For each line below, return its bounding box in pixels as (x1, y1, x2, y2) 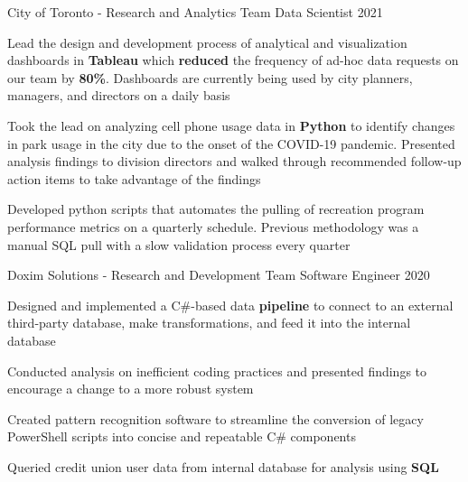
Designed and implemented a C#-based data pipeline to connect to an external (7, 295, 454, 314)
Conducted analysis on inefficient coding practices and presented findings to (7, 361, 427, 380)
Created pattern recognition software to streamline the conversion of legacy (7, 409, 424, 428)
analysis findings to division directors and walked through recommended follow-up (7, 152, 462, 171)
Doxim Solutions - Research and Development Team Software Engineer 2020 (7, 265, 430, 284)
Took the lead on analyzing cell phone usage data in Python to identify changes (7, 116, 455, 134)
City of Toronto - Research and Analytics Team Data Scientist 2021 (7, 3, 383, 21)
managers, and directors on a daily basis (7, 86, 230, 105)
